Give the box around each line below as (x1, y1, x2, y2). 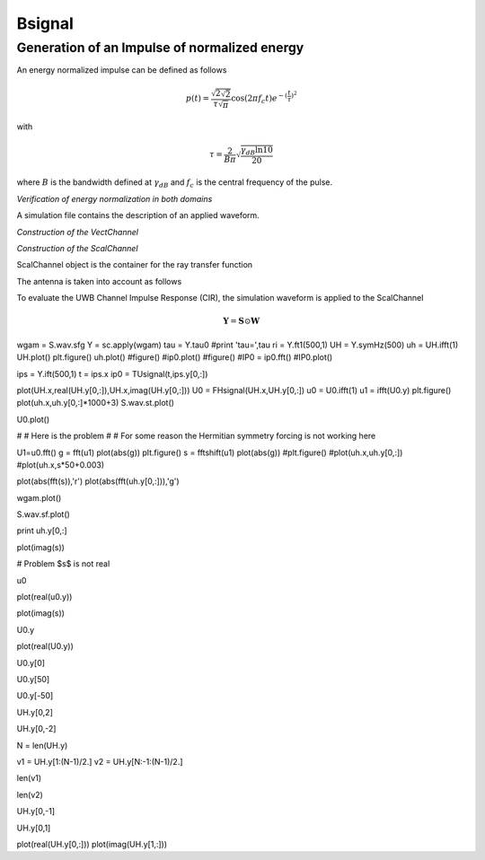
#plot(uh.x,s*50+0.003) (16, 459, 105, 470)
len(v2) (16, 789, 44, 800)
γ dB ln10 (240, 145, 273, 157)
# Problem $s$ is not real (16, 558, 110, 569)
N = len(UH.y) (16, 740, 68, 750)
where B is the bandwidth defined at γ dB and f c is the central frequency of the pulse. (16, 177, 333, 190)
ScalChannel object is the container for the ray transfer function (16, 259, 253, 270)
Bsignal (16, 13, 74, 33)
